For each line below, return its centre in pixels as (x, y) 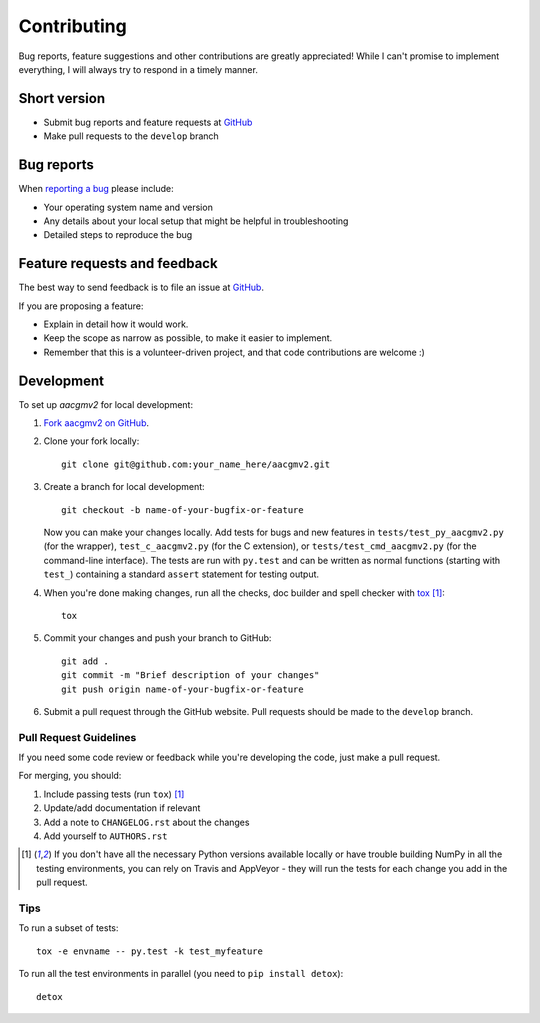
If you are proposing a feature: (81, 306)
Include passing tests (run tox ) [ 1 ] (114, 794)
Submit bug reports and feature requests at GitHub (148, 122)
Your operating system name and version (128, 207)
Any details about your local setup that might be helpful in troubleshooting (196, 221)
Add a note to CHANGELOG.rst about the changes (146, 822)
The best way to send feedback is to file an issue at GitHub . (141, 287)
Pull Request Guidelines (77, 737)
